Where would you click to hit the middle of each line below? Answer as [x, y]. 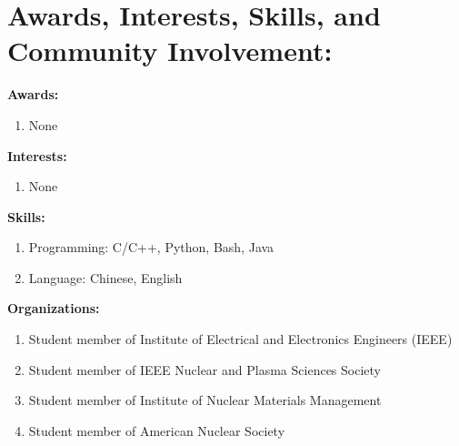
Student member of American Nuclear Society [157, 430]
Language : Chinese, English [105, 277]
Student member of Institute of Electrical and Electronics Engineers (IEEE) [240, 339]
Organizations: [54, 308]
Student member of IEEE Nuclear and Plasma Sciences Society [205, 369]
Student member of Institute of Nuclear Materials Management [205, 400]
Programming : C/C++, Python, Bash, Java [151, 247]
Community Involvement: [170, 51]
